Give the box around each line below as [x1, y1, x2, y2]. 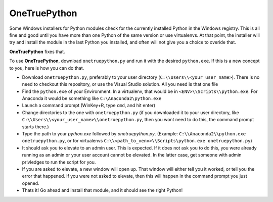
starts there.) [22, 124, 49, 130]
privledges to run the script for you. [22, 159, 96, 165]
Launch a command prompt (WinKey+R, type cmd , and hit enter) [22, 103, 156, 109]
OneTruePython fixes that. [9, 48, 65, 55]
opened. [22, 180, 40, 186]
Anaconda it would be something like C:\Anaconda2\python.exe [22, 95, 162, 102]
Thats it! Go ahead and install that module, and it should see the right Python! [22, 187, 183, 193]
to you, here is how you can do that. [9, 65, 84, 71]
